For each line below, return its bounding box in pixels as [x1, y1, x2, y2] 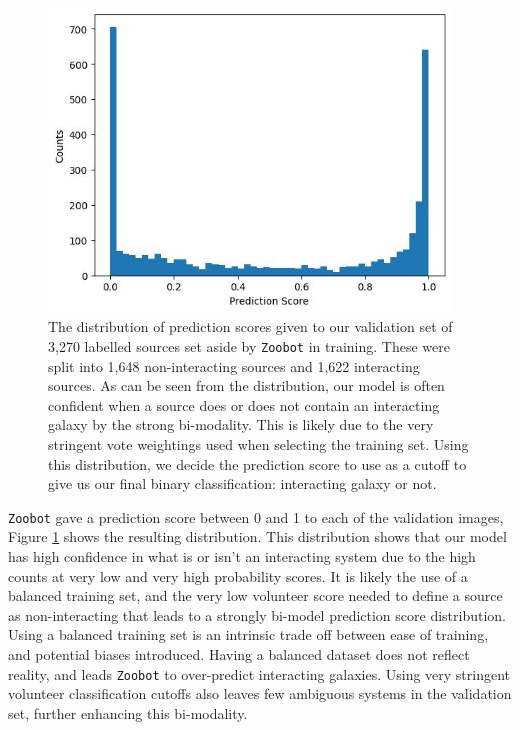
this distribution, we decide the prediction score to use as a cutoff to [48, 453, 467, 474]
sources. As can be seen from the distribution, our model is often [48, 375, 445, 396]
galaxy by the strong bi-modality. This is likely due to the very [48, 414, 434, 435]
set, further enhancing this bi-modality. [8, 702, 248, 723]
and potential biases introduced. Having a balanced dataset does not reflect [8, 643, 470, 664]
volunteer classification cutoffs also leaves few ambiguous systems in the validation [8, 683, 512, 704]
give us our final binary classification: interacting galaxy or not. [48, 473, 437, 494]
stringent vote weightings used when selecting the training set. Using [48, 433, 469, 454]
